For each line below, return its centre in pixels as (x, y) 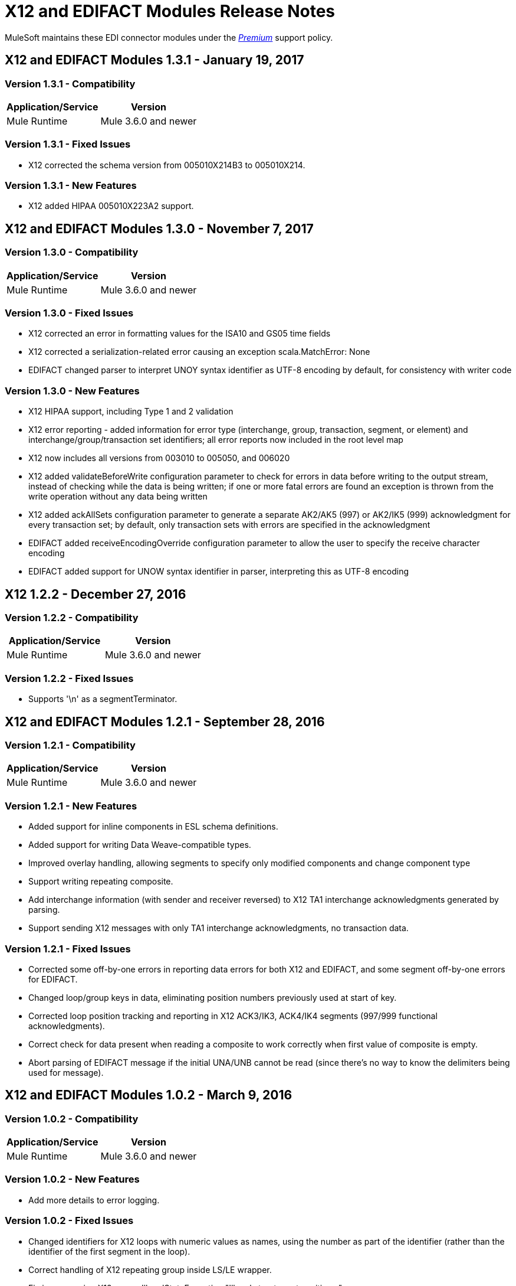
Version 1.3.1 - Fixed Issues (68, 144)
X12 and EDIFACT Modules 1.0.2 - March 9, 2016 (149, 1095)
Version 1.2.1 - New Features (71, 806)
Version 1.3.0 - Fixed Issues (69, 313)
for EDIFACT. (53, 979)
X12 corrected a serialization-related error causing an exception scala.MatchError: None (199, 352)
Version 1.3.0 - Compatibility (72, 252)
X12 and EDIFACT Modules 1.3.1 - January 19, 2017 (155, 60)
